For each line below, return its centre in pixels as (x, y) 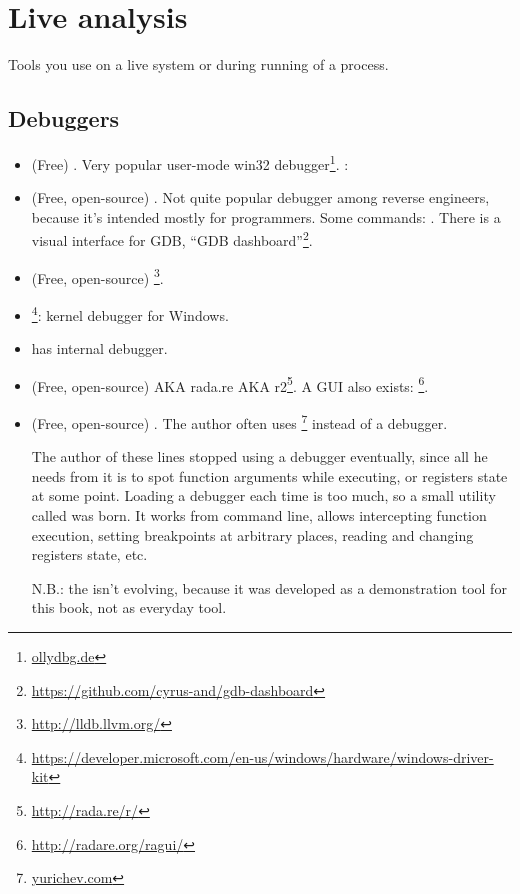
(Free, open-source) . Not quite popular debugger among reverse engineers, (260, 197)
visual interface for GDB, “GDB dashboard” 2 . (172, 239)
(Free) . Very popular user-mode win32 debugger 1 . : (190, 162)
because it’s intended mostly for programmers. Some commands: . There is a (266, 216)
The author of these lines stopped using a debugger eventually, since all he (259, 456)
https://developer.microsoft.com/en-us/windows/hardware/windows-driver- (262, 756)
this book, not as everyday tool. (129, 607)
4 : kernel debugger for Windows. (130, 313)
